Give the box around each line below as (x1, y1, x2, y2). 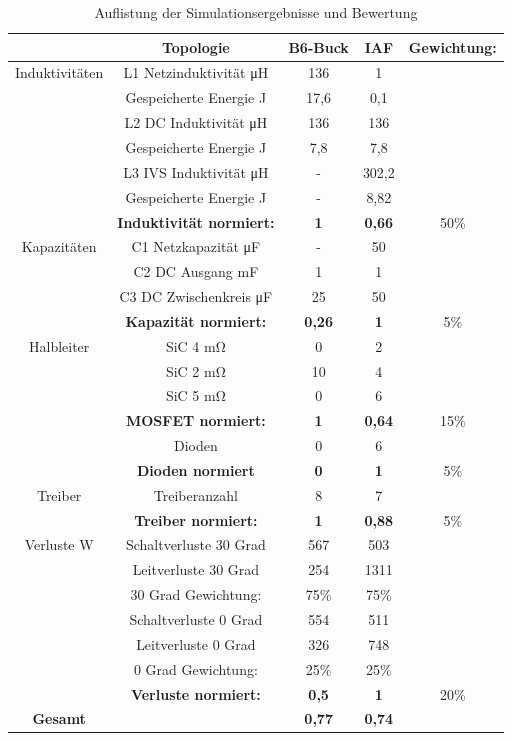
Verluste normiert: (130, 683, 261, 704)
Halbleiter (28, 335, 90, 356)
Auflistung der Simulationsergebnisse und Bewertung (94, 2, 418, 22)
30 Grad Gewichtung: (130, 584, 262, 605)
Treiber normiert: (134, 509, 258, 530)
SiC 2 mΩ (165, 360, 226, 381)
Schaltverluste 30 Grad (125, 534, 266, 555)
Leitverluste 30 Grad (132, 559, 260, 580)
